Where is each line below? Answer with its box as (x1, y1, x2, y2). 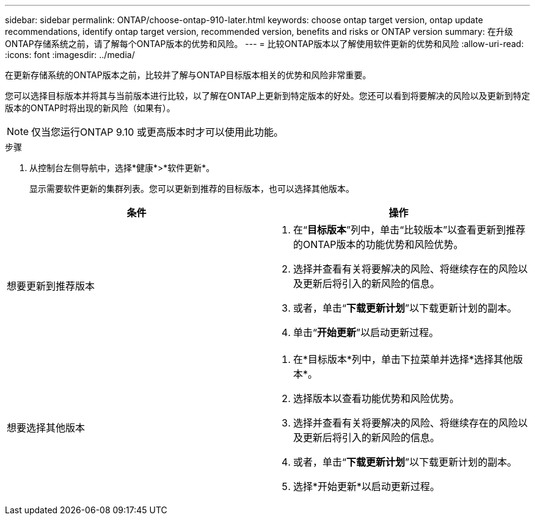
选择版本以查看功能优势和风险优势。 (293, 392, 460, 405)
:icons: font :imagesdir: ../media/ (5, 49, 135, 60)
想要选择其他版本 (7, 422, 86, 434)
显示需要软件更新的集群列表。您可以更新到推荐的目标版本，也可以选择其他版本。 (29, 183, 354, 194)
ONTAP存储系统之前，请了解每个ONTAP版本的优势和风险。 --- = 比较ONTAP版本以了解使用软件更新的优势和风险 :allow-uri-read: (5, 38, 524, 49)
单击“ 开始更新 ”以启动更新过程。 (293, 326, 439, 339)
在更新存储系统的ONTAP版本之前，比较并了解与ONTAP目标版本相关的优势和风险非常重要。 (5, 70, 371, 80)
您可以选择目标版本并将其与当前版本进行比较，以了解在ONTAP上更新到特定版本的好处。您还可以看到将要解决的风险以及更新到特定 (5, 90, 530, 101)
